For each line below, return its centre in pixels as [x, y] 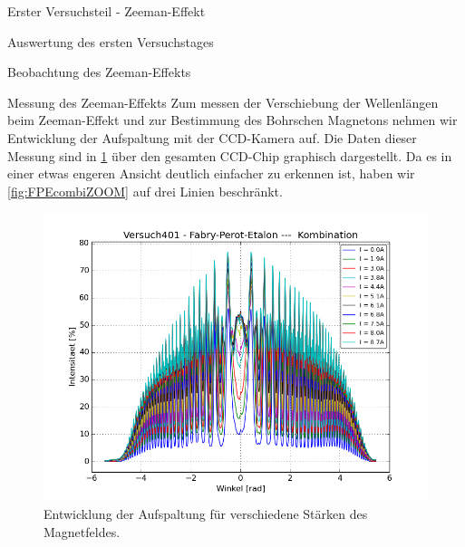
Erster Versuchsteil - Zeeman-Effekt [107, 11]
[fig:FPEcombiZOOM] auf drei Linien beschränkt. [145, 191]
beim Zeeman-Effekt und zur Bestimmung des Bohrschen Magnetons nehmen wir [232, 120]
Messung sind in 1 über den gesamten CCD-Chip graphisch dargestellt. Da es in [230, 155]
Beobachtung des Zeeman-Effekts [99, 72]
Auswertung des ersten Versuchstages [111, 41]
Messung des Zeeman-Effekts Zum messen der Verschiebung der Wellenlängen [223, 102]
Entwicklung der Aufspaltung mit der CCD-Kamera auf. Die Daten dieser [212, 137]
